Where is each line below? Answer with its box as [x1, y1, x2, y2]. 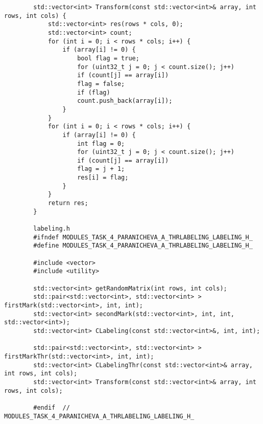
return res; [47, 199, 88, 207]
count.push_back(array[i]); [77, 97, 173, 105]
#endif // [33, 404, 70, 411]
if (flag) [77, 88, 110, 96]
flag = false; [77, 80, 125, 87]
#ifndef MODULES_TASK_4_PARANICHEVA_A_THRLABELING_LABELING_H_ [33, 233, 253, 241]
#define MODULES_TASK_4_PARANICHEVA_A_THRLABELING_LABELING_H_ [33, 242, 253, 250]
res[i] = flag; [77, 174, 129, 182]
